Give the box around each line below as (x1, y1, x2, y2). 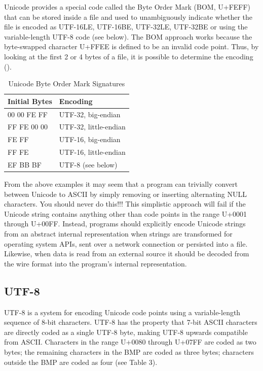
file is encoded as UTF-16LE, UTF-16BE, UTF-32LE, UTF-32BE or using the (4, 21, 248, 32)
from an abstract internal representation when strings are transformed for (4, 228, 233, 239)
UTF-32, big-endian (59, 109, 121, 119)
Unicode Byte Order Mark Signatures (8, 78, 125, 89)
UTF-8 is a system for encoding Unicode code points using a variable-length (4, 307, 241, 317)
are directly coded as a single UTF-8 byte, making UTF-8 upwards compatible (4, 326, 248, 337)
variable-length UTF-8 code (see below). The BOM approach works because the (4, 31, 252, 42)
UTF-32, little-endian (59, 121, 126, 132)
